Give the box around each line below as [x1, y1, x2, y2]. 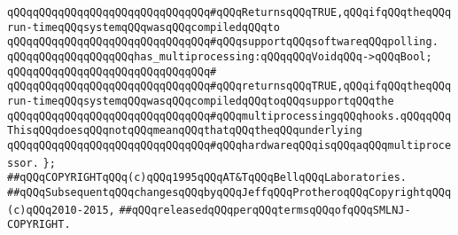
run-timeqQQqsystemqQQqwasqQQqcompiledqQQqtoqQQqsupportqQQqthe [7, 94, 394, 107]
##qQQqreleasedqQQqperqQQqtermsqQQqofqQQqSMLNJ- [119, 203, 411, 216]
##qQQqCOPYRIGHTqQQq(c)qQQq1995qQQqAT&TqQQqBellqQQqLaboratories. [7, 171, 408, 184]
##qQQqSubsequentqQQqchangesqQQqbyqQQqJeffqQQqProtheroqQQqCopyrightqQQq [7, 185, 452, 199]
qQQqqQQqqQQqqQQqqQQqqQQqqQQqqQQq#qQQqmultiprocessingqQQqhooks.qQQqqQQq [7, 109, 452, 122]
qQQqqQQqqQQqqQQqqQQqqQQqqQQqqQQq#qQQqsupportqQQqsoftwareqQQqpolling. [7, 35, 439, 49]
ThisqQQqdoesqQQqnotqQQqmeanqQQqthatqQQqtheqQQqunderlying [7, 124, 362, 137]
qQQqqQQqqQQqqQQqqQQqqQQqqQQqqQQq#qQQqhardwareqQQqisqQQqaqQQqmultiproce [7, 138, 452, 152]
